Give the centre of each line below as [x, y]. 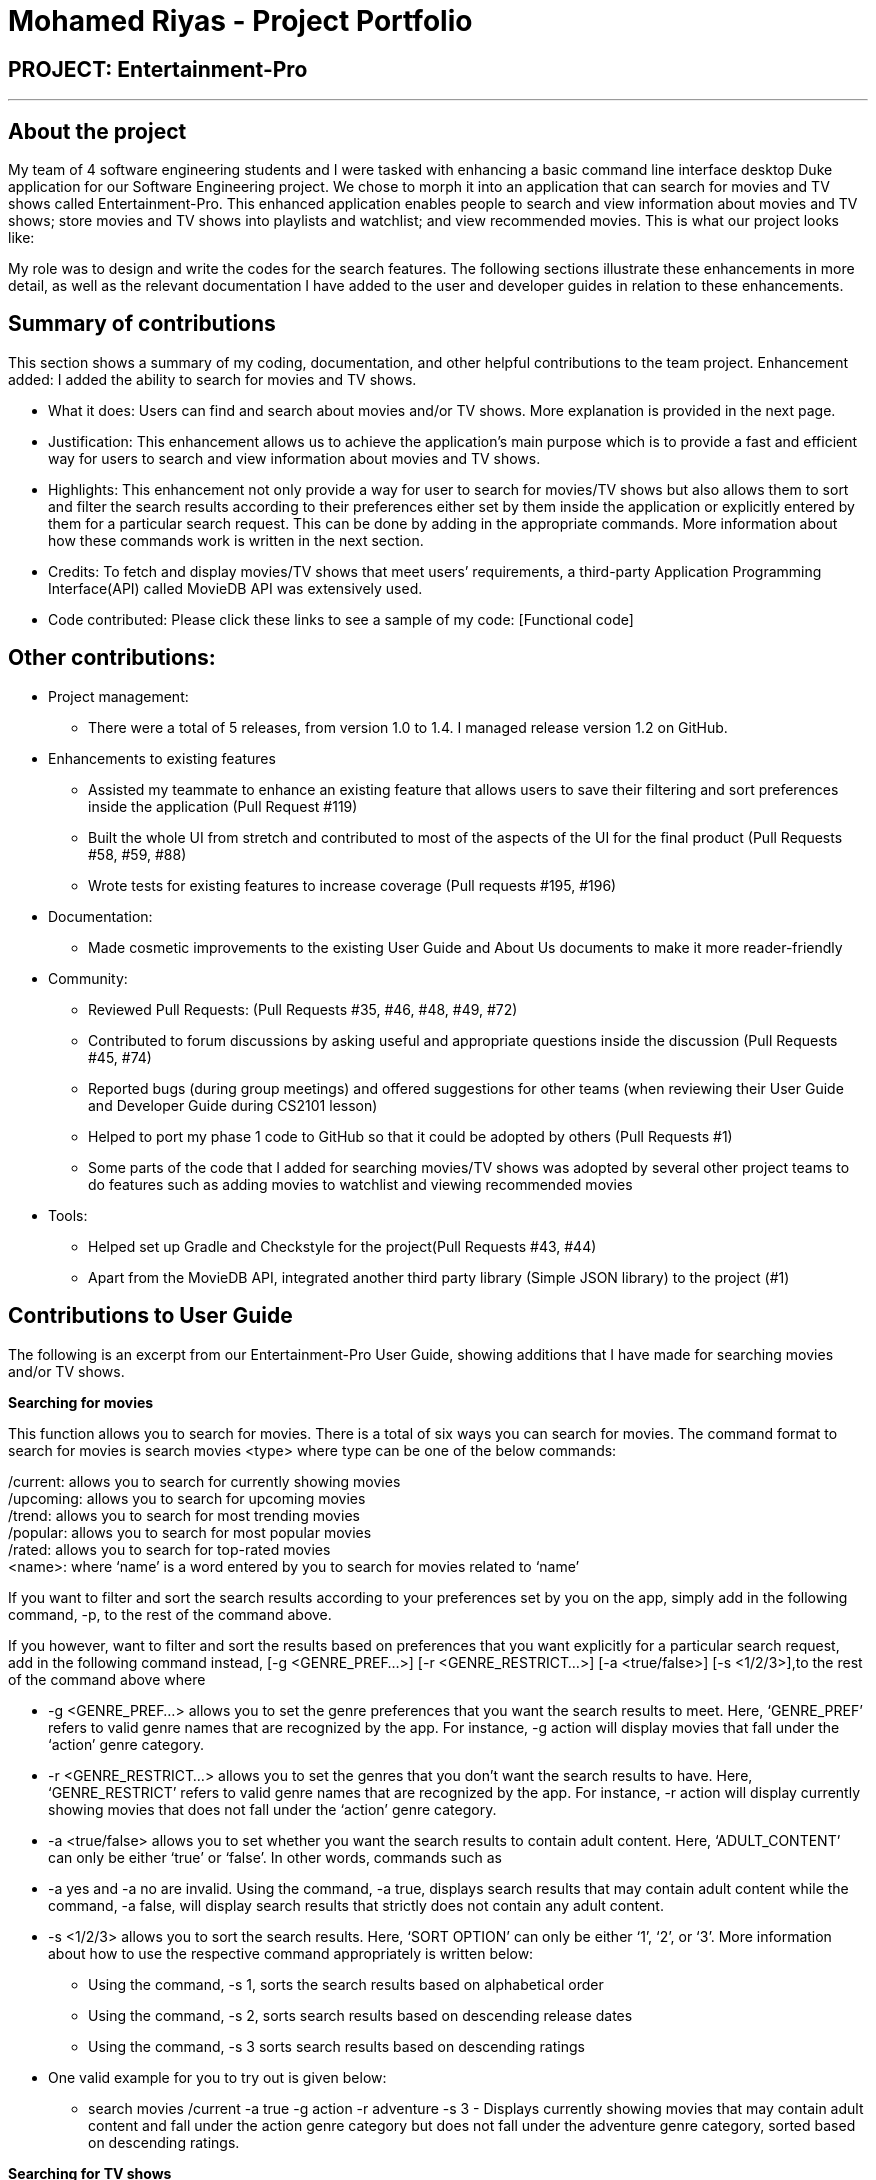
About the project [97, 131]
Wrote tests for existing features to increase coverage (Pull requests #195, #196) [352, 885]
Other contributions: [112, 658]
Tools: [68, 1215]
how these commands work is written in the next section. [236, 540]
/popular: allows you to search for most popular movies [190, 1532]
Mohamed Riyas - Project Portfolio [240, 21]
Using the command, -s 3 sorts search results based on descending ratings [336, 2046]
